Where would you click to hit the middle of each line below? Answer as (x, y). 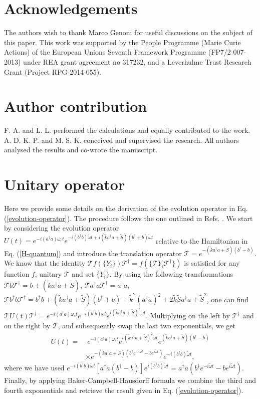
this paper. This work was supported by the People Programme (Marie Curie (122, 42)
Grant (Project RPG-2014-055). (53, 71)
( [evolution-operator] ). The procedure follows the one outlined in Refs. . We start (128, 218)
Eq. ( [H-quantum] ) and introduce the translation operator (93, 253)
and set (83, 274)
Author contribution (76, 106)
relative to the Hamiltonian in (202, 240)
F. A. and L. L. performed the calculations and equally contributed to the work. (127, 130)
